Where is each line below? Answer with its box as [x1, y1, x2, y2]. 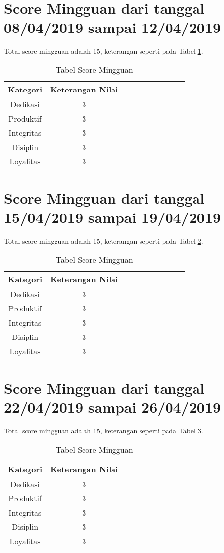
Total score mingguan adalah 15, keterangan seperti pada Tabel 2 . [4, 236, 203, 246]
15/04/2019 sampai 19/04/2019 [4, 207, 221, 227]
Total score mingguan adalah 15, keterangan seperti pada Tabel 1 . [4, 46, 203, 56]
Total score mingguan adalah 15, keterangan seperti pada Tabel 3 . [4, 426, 203, 436]
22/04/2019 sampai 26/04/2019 [4, 397, 221, 417]
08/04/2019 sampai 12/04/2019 [4, 17, 221, 37]
